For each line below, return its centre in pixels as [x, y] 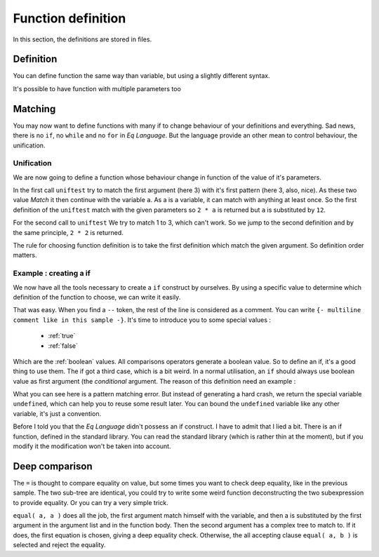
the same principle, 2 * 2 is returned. [68, 232]
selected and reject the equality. [59, 545]
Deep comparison [53, 466]
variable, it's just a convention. [57, 413]
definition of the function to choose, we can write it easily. [97, 297]
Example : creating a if [52, 274]
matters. [25, 255]
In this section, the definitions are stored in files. [82, 39]
